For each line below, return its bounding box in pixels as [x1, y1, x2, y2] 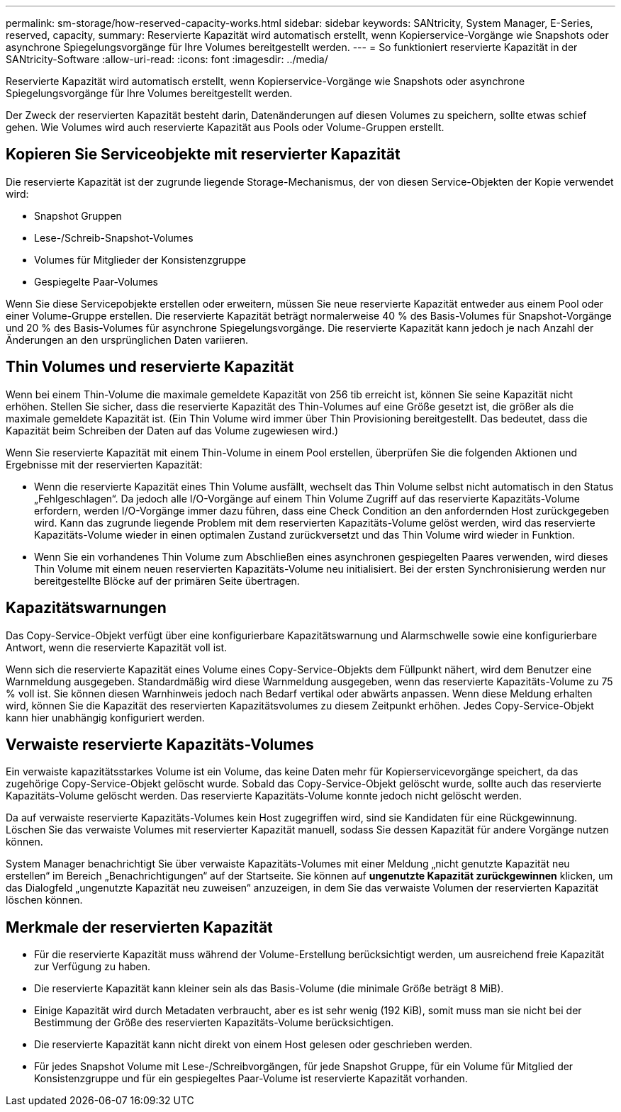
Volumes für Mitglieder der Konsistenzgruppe [34, 253, 246, 266]
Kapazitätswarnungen [6, 599, 167, 617]
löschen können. [6, 894, 83, 906]
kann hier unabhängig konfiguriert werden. [6, 711, 205, 724]
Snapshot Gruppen [34, 209, 122, 222]
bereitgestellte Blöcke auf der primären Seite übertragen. [34, 574, 300, 587]
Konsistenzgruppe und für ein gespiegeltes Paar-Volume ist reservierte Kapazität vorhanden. [34, 1072, 468, 1085]
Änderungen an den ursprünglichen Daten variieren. [6, 333, 249, 346]
